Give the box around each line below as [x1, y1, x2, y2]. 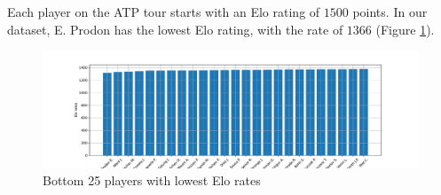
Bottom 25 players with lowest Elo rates [43, 171, 261, 190]
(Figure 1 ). [375, 19, 435, 38]
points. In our [352, 3, 428, 20]
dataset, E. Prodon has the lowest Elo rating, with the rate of [7, 19, 343, 38]
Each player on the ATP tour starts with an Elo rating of [7, 3, 320, 20]
